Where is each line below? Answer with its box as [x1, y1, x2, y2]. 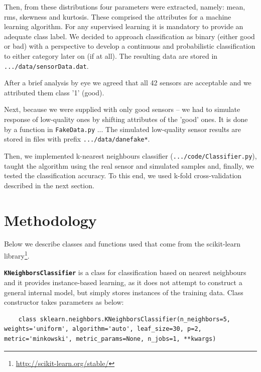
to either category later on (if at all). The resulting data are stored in [4, 50, 218, 61]
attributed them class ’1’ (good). [4, 87, 104, 97]
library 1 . [4, 249, 30, 261]
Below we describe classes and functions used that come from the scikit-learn [4, 238, 240, 249]
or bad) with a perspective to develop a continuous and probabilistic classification [4, 41, 255, 51]
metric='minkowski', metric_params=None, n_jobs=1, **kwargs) [4, 335, 216, 342]
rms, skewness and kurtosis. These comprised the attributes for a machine [4, 11, 231, 22]
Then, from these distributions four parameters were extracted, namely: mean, [4, 2, 245, 12]
